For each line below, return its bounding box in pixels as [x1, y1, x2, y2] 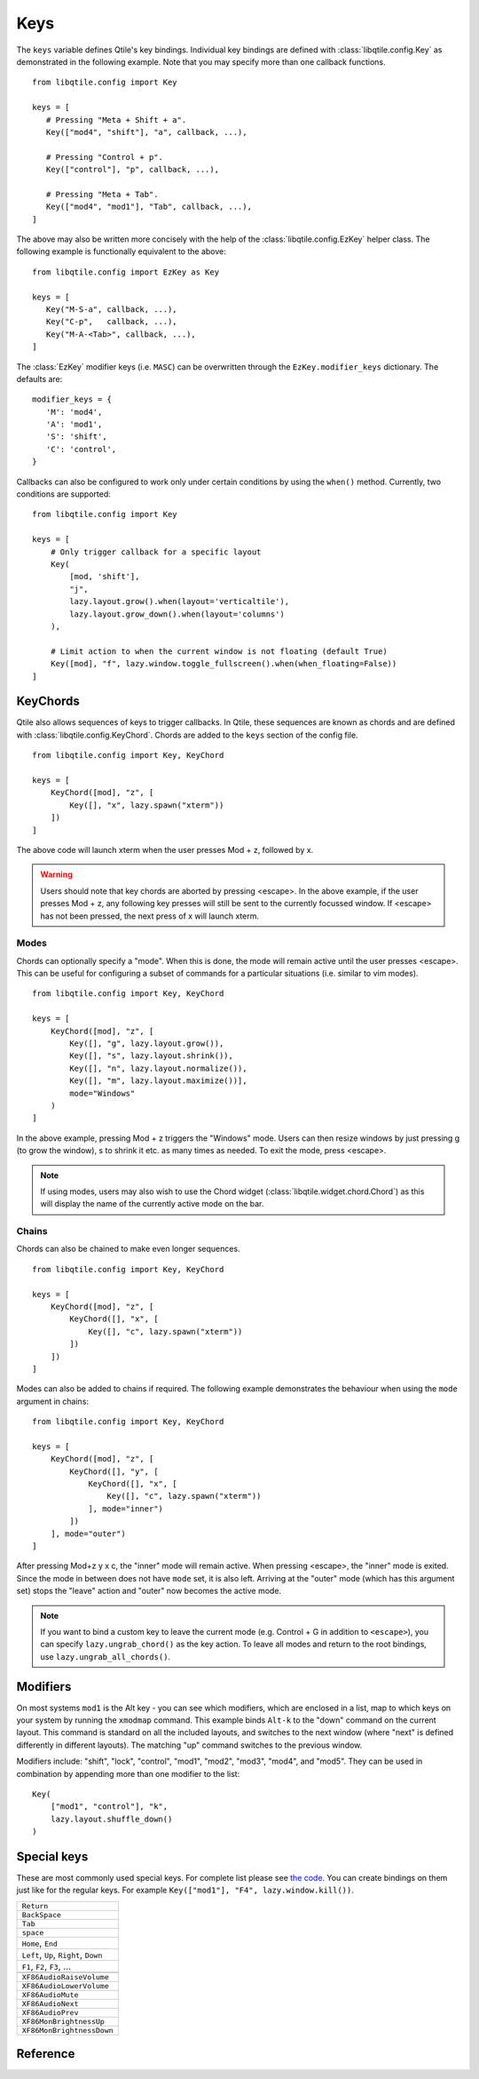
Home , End [21, 1937, 58, 1949]
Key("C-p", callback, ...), [45, 316, 177, 327]
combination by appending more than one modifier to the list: [16, 1768, 240, 1779]
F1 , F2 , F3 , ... [21, 1960, 71, 1972]
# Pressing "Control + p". [45, 152, 164, 162]
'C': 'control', [45, 444, 117, 454]
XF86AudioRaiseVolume [21, 1972, 110, 1981]
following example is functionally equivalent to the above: [16, 246, 226, 257]
